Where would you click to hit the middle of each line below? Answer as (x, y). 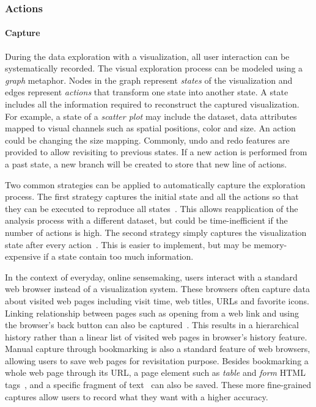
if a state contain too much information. (119, 256)
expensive (23, 256)
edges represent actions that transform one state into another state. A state (147, 92)
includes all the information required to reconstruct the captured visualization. (152, 104)
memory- (270, 244)
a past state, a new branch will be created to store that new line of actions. (146, 163)
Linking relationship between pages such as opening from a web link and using (152, 313)
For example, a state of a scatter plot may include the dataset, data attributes (151, 116)
